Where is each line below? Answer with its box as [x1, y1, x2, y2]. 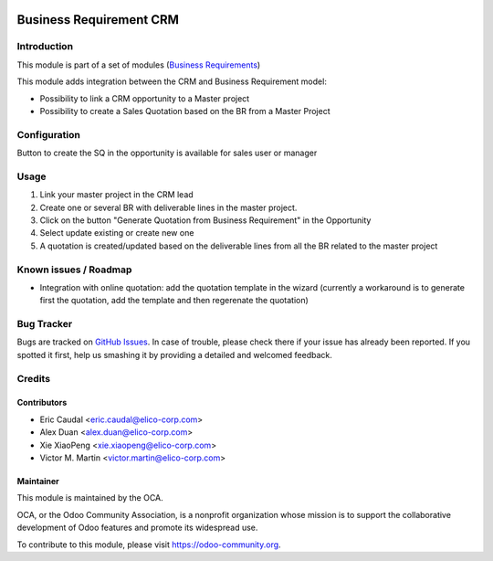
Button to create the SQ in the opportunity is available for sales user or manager [16, 147, 318, 159]
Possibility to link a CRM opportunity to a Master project [39, 92, 250, 104]
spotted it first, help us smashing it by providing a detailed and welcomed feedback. [16, 349, 332, 360]
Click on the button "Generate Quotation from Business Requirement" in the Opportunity [39, 215, 372, 226]
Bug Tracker [16, 318, 73, 331]
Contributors [16, 397, 68, 408]
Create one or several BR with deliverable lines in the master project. [39, 202, 298, 213]
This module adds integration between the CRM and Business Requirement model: [16, 76, 328, 87]
